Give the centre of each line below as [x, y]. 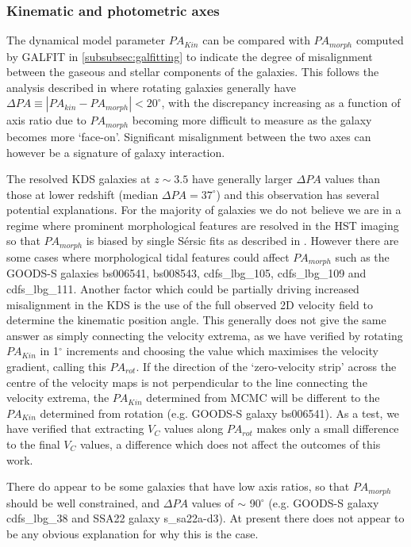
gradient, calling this [56, 366]
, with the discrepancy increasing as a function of [281, 103]
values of [213, 502]
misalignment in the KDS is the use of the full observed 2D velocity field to [190, 304]
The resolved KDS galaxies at [79, 179]
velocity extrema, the [58, 398]
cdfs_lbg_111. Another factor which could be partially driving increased [183, 288]
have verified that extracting [75, 428]
